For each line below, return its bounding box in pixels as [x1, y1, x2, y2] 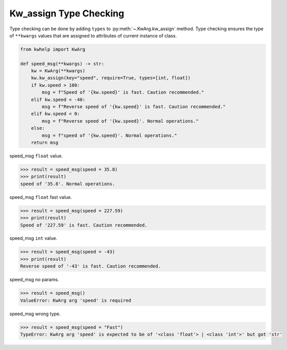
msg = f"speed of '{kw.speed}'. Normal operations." [42, 132, 177, 138]
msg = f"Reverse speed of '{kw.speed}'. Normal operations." [42, 118, 199, 124]
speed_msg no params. [9, 277, 59, 283]
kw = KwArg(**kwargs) [31, 68, 86, 74]
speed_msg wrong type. [9, 311, 61, 317]
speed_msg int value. [9, 235, 57, 241]
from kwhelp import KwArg [20, 46, 86, 52]
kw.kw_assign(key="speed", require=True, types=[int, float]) [31, 75, 191, 81]
